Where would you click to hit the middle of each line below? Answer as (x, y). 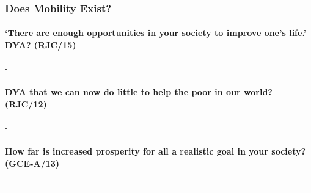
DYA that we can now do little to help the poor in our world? (139, 92)
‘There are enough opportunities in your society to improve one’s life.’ (156, 33)
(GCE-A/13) (32, 163)
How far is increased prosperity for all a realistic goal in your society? (155, 151)
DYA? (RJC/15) (41, 45)
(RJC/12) (26, 104)
